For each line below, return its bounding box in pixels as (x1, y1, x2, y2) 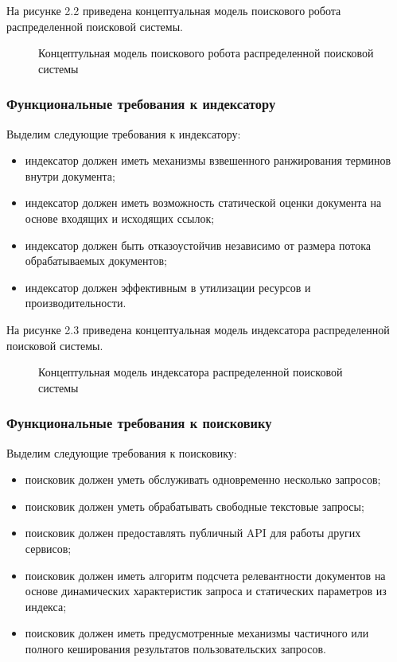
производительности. (25, 294, 126, 311)
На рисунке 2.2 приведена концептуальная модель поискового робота (6, 2, 341, 18)
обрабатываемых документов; (25, 252, 167, 269)
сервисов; (25, 539, 72, 556)
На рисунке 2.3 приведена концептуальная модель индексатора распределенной (6, 321, 390, 337)
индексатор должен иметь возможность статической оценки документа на (25, 194, 382, 211)
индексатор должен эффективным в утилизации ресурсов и (25, 278, 311, 295)
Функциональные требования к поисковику (6, 413, 272, 433)
